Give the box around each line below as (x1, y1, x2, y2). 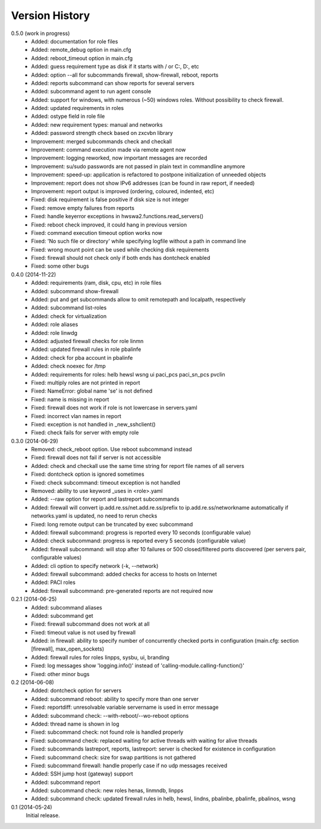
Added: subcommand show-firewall (31, 287, 119, 294)
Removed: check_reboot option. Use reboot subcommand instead (31, 446, 193, 453)
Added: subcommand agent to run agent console (31, 88, 152, 95)
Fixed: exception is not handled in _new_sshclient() (31, 420, 156, 428)
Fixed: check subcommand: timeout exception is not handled (31, 479, 181, 486)
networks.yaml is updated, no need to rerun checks (31, 512, 158, 520)
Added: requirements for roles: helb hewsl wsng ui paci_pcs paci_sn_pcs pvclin (31, 370, 225, 378)
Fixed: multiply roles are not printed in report (31, 379, 140, 386)
